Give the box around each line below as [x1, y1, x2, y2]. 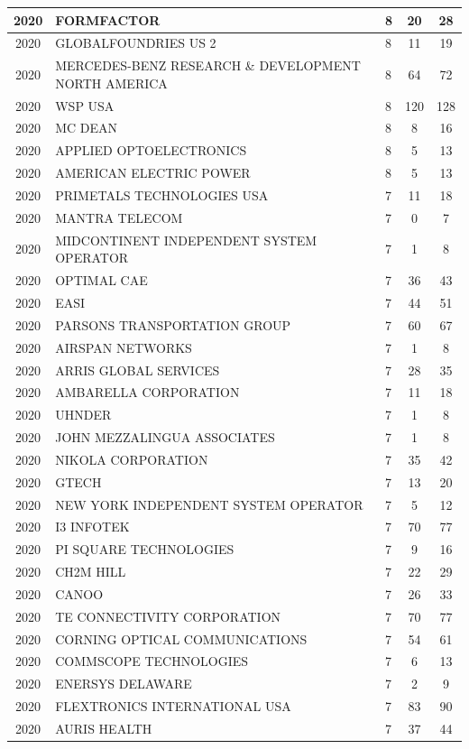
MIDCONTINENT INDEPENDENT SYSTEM [55, 230, 317, 249]
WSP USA [55, 96, 115, 115]
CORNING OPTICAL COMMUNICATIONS [55, 629, 308, 648]
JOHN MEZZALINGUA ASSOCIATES [55, 428, 275, 447]
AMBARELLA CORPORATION [55, 383, 240, 402]
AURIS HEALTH [55, 719, 152, 737]
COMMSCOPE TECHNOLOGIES [55, 652, 249, 670]
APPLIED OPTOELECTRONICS [55, 141, 247, 160]
